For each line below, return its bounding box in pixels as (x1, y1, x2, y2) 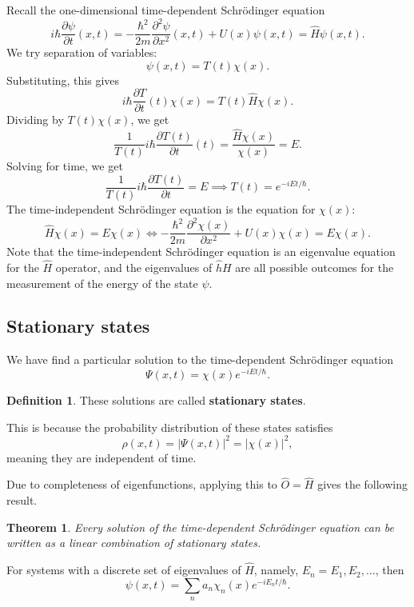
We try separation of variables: (6, 44, 157, 61)
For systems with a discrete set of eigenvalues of (6, 561, 241, 578)
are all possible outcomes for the (235, 258, 394, 275)
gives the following (317, 476, 408, 493)
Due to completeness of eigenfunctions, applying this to (6, 476, 277, 493)
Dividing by (6, 111, 64, 128)
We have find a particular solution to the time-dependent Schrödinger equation (6, 351, 394, 368)
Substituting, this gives (6, 71, 120, 88)
